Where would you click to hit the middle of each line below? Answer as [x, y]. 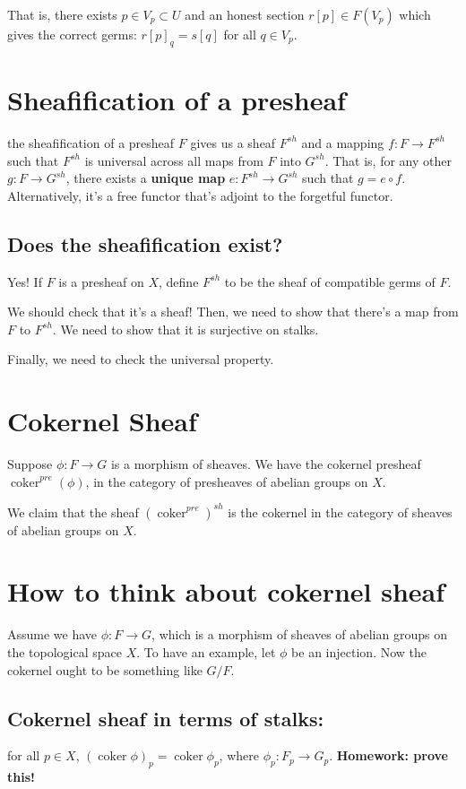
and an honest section [245, 14]
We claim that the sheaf [73, 512]
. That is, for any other [388, 160]
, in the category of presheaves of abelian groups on [227, 481]
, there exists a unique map [146, 178]
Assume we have [52, 634]
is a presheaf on [101, 281]
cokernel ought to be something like [105, 669]
